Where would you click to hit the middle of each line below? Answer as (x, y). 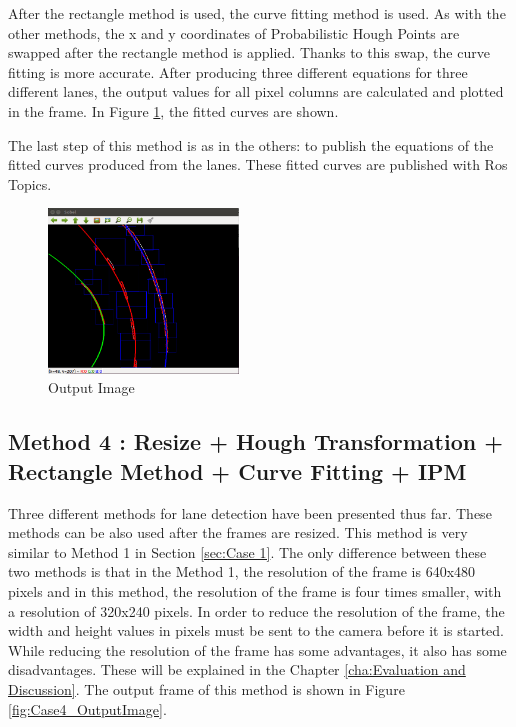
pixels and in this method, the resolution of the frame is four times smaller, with (255, 590)
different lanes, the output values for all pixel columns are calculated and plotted (256, 91)
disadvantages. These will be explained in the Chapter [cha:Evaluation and (237, 669)
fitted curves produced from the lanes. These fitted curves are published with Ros (258, 164)
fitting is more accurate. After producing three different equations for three (238, 71)
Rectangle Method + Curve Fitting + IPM (237, 470)
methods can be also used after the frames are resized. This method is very (238, 532)
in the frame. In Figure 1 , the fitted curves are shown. (173, 110)
